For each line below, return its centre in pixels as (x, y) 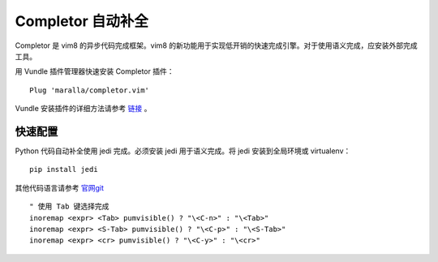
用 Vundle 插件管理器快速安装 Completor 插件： (94, 71)
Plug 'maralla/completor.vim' (90, 90)
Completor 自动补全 (82, 21)
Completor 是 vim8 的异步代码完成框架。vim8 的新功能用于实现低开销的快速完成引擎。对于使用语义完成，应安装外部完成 (216, 45)
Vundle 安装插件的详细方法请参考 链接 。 (83, 109)
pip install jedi (64, 170)
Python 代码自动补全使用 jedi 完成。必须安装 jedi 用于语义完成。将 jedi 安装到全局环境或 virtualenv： (183, 151)
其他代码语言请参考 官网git (60, 187)
